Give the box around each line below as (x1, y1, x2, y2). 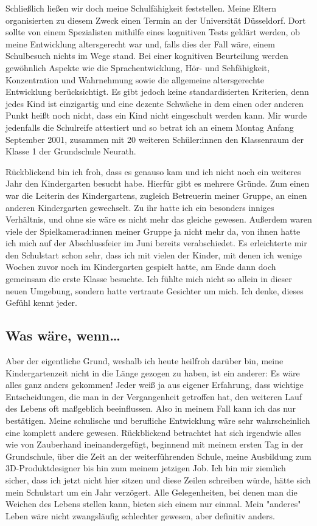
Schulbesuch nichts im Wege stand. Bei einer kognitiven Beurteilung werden (5, 49, 288, 62)
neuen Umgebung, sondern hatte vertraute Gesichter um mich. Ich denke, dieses (5, 284, 304, 297)
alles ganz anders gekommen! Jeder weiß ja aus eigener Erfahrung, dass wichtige (5, 378, 304, 391)
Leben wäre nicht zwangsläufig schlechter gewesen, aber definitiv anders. (5, 509, 275, 522)
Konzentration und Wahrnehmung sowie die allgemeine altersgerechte (5, 73, 264, 86)
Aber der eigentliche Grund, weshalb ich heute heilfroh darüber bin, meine (5, 355, 284, 367)
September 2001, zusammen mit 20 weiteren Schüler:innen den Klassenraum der (5, 133, 304, 145)
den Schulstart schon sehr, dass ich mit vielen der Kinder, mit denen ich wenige (5, 248, 302, 261)
